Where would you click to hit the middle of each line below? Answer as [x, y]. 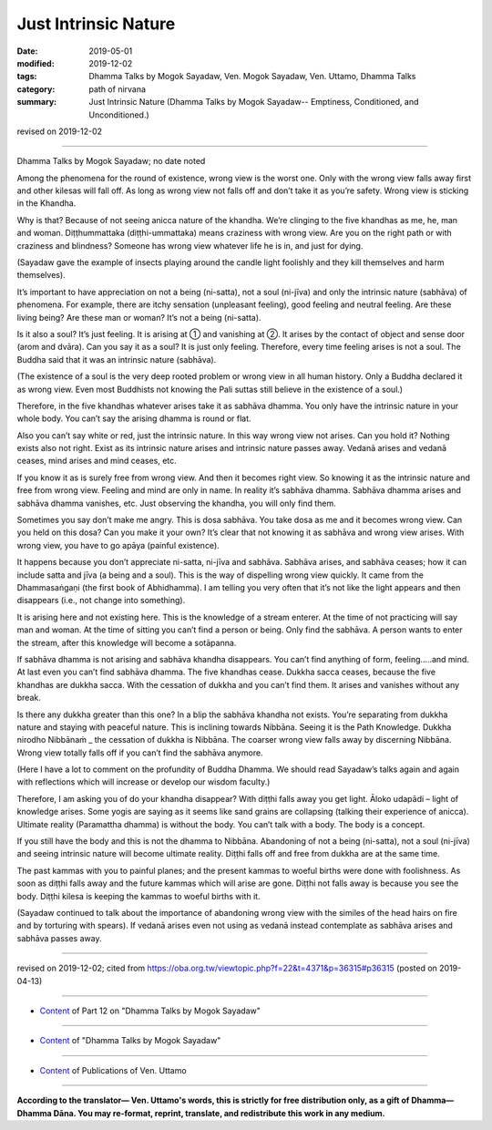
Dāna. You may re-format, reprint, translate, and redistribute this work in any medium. [220, 1113]
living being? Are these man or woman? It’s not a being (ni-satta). [139, 317]
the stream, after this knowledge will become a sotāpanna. [127, 642]
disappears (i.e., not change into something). [101, 601]
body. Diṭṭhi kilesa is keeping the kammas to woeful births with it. [138, 896]
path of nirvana [117, 89]
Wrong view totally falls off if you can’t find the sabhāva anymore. [140, 753]
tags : [27, 77]
